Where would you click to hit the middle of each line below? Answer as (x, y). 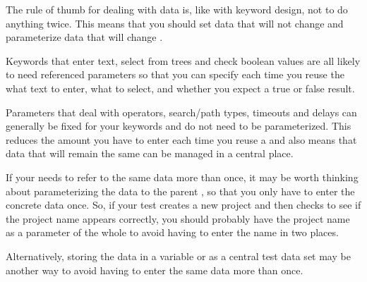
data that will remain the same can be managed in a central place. (150, 153)
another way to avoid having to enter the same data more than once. (155, 270)
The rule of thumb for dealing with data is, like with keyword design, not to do (177, 9)
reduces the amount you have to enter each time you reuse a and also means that (181, 139)
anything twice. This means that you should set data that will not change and (175, 23)
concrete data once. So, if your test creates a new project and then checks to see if (183, 205)
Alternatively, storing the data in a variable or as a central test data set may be (178, 256)
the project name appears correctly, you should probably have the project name (178, 218)
